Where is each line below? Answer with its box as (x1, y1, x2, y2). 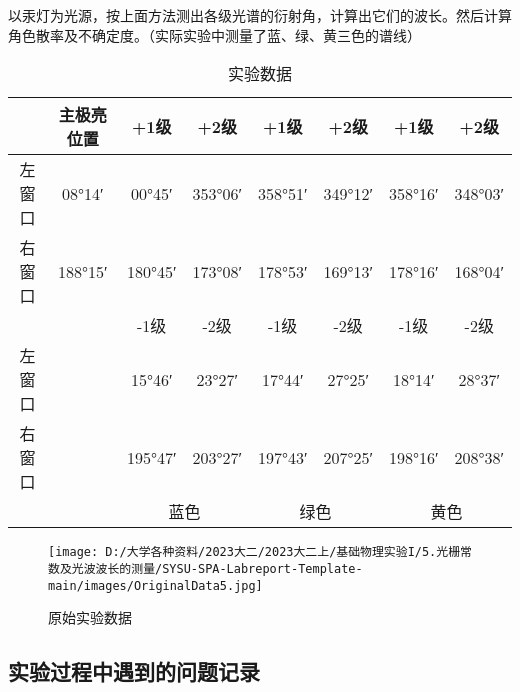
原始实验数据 (48, 607, 132, 628)
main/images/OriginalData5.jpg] (48, 578, 263, 593)
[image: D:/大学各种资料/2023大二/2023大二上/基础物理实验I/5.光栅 (48, 545, 461, 560)
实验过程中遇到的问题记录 (8, 656, 260, 687)
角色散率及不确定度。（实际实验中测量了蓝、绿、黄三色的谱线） (8, 24, 421, 45)
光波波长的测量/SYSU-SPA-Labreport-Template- (71, 561, 363, 576)
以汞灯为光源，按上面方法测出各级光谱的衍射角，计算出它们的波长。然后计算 (8, 5, 512, 25)
